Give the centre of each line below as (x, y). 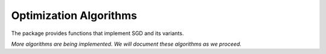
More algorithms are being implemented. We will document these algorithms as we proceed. (126, 44)
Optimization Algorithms (74, 15)
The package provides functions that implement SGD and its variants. (97, 33)
